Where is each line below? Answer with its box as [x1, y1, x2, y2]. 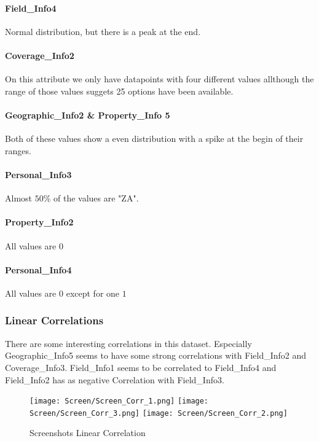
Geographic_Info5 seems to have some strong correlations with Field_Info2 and [5, 349, 307, 362]
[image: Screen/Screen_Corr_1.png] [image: [30, 397, 209, 406]
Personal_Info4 [5, 263, 72, 276]
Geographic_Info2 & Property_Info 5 [5, 108, 170, 121]
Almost [5, 192, 33, 205]
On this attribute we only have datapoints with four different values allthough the [5, 72, 314, 85]
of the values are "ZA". [53, 192, 139, 205]
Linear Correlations [5, 313, 104, 328]
